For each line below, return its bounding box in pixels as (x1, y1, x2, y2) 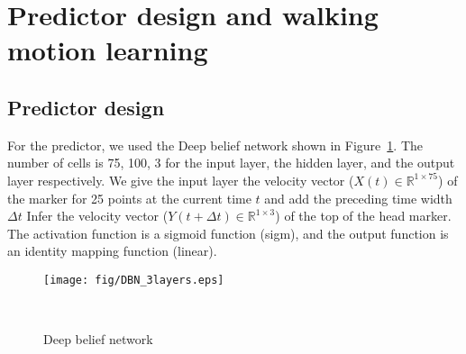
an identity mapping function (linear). (7, 241, 217, 260)
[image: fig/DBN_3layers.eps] (43, 273, 224, 286)
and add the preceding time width (264, 188, 452, 207)
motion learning (7, 32, 208, 68)
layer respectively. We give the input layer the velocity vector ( (7, 170, 354, 189)
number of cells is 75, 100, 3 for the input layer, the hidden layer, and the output (7, 153, 455, 172)
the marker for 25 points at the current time (7, 188, 251, 207)
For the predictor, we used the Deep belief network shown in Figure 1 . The (7, 135, 423, 154)
